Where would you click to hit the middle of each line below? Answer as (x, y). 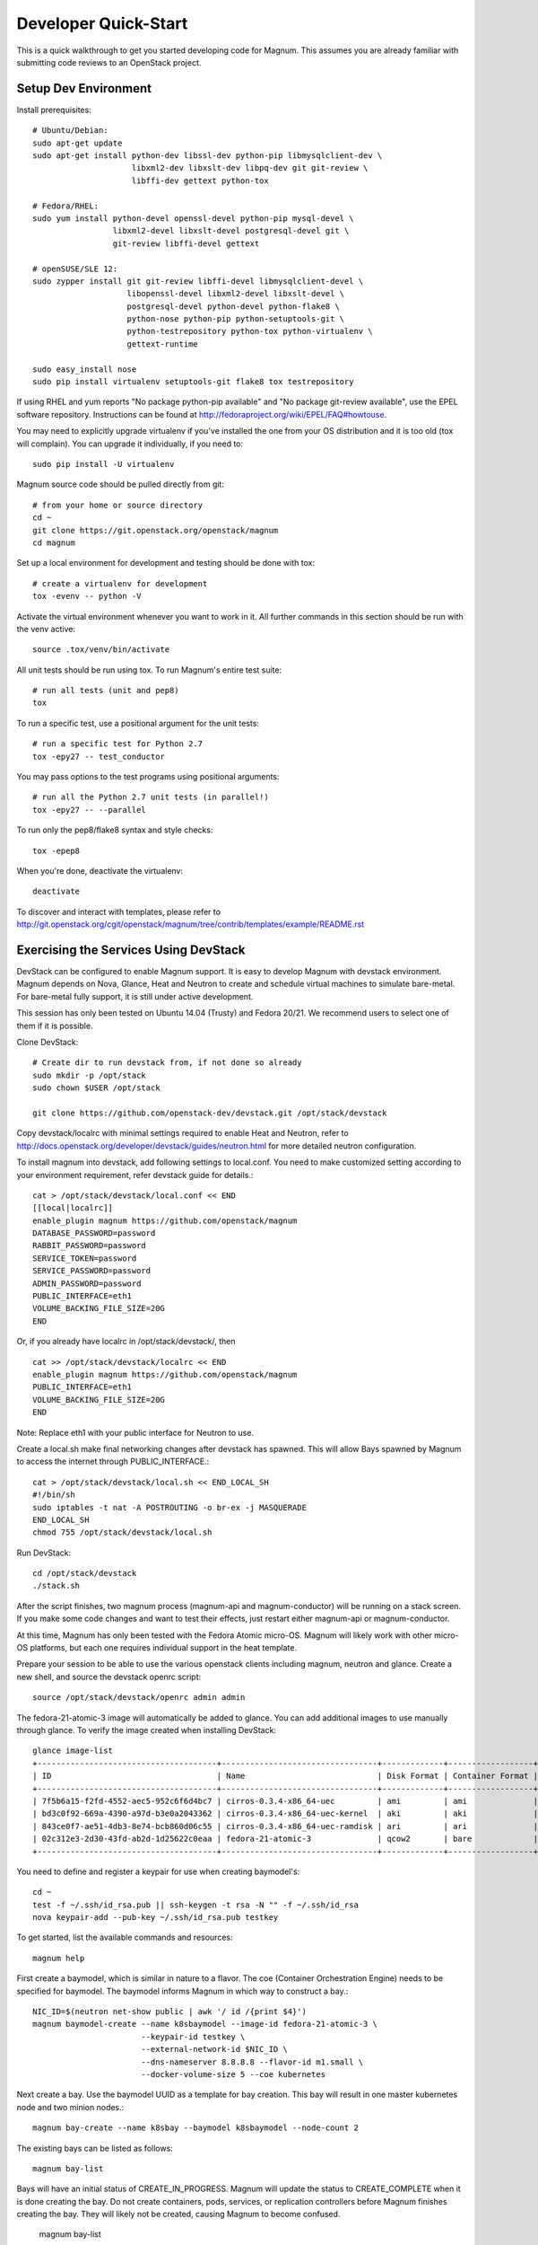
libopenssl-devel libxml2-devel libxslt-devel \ (236, 294)
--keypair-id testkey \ (193, 2037)
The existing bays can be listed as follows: (95, 2148)
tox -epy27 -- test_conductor (99, 756)
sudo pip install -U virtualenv (104, 464)
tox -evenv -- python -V (87, 596)
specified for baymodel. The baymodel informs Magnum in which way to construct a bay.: (182, 1991)
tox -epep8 (56, 850)
